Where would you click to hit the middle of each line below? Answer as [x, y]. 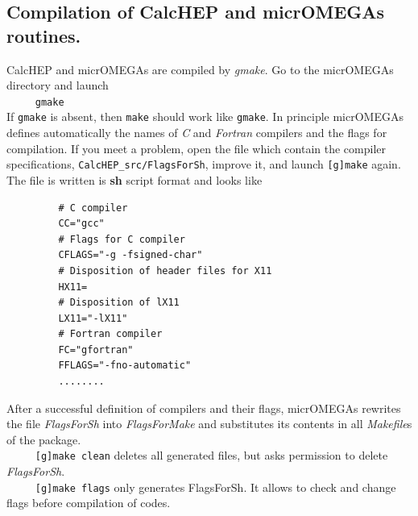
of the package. [44, 439]
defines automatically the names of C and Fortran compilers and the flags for [197, 133]
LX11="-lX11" [93, 318]
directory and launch [58, 85]
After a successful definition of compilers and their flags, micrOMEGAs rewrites [204, 408]
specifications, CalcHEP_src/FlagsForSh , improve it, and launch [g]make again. [204, 164]
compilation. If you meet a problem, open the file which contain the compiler [197, 148]
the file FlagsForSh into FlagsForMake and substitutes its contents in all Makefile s [209, 424]
